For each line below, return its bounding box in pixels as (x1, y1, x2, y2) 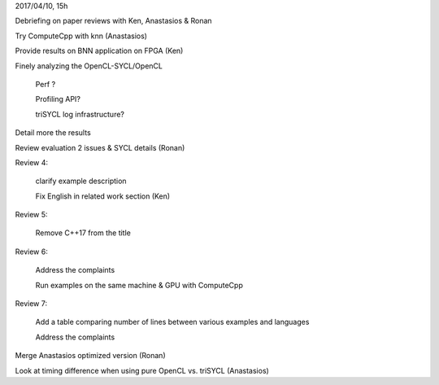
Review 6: (15, 247, 48, 256)
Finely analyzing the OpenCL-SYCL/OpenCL (15, 61, 163, 71)
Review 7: (15, 299, 48, 308)
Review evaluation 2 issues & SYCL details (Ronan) (15, 142, 185, 152)
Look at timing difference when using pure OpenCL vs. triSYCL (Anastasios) (15, 365, 270, 375)
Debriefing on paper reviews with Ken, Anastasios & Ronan (15, 16, 212, 26)
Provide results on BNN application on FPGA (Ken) (15, 46, 184, 56)
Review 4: (15, 157, 49, 167)
